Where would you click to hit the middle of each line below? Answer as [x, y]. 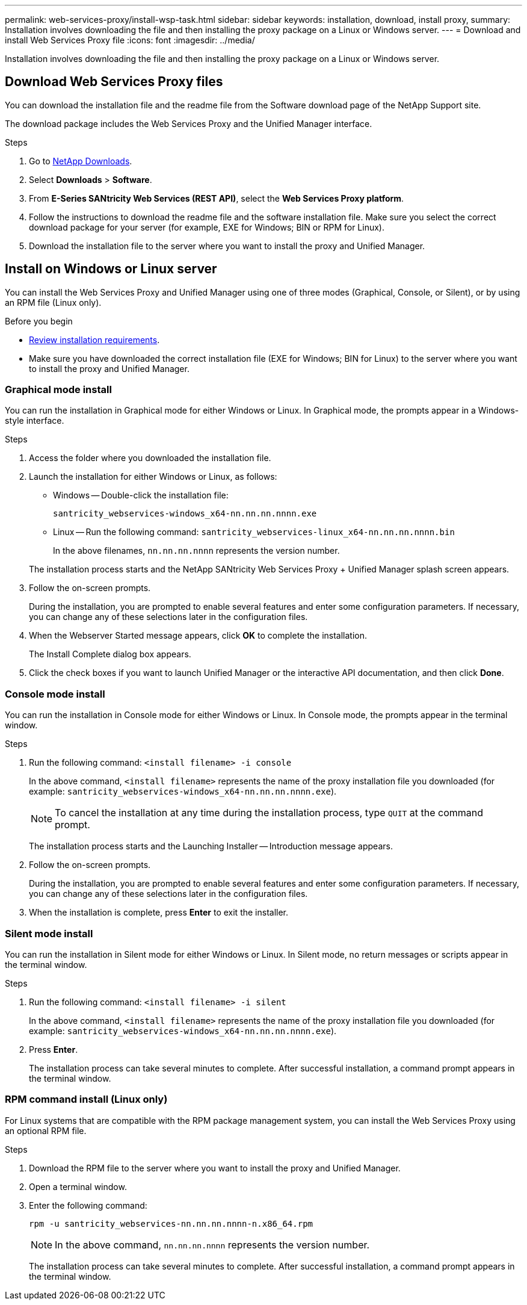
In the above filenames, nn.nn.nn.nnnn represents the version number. [196, 551]
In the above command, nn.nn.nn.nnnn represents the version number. [212, 1245]
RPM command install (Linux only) [86, 1099]
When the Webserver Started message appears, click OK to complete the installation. [198, 636]
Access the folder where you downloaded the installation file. [150, 458]
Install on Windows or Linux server [111, 269]
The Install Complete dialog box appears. [110, 654]
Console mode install [55, 694]
